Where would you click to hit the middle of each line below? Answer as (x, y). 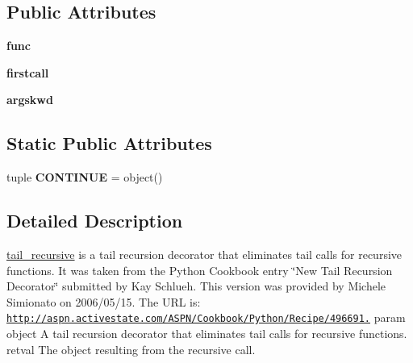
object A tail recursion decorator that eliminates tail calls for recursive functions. (207, 334)
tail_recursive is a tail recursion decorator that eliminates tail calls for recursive (204, 254)
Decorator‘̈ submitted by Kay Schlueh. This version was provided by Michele (196, 286)
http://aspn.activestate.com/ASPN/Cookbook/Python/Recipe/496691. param (206, 317)
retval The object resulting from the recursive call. (131, 349)
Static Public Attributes (109, 143)
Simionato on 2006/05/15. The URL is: (104, 301)
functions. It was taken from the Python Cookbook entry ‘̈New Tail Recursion (200, 270)
